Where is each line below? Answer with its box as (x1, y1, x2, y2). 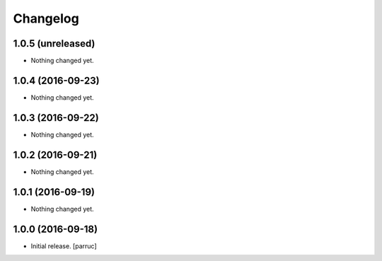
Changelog (13, 11, 79, 26)
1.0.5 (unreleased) (13, 37, 95, 50)
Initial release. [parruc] (30, 241, 97, 250)
